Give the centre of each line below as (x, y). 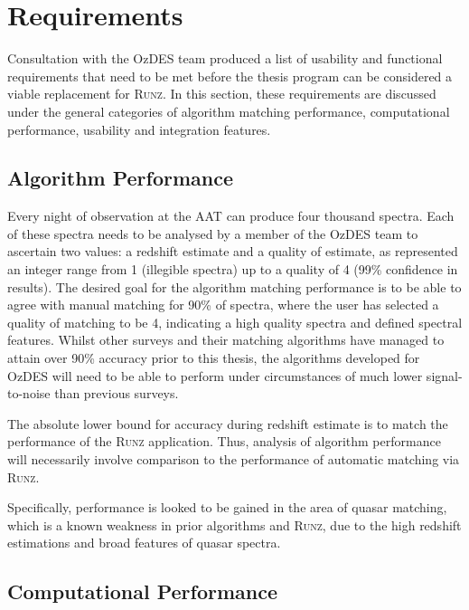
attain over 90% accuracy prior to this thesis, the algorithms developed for (214, 358)
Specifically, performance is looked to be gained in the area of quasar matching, (227, 507)
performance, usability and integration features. (139, 129)
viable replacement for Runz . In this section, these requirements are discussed (222, 94)
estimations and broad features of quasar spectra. (144, 543)
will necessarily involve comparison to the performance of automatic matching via (234, 459)
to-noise (29, 393)
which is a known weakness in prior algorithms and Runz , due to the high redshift (234, 524)
